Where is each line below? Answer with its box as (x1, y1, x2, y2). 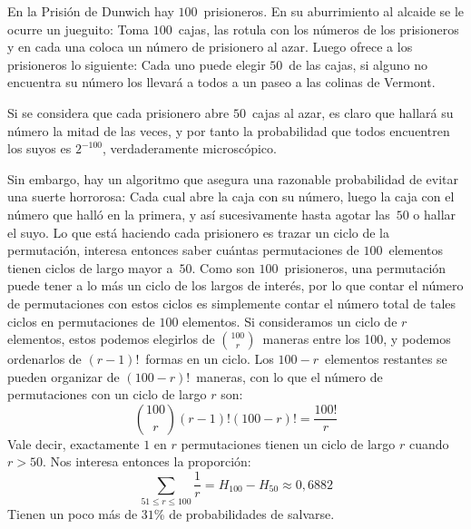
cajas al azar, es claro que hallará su (251, 103, 454, 122)
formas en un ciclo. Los (145, 349, 274, 368)
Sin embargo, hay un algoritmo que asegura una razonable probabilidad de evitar (7, 169, 458, 188)
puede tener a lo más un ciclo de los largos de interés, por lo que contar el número (7, 276, 464, 295)
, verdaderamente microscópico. (103, 139, 277, 158)
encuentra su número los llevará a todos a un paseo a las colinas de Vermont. (7, 73, 436, 92)
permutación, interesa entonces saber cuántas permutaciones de (7, 240, 359, 260)
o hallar (413, 204, 456, 223)
